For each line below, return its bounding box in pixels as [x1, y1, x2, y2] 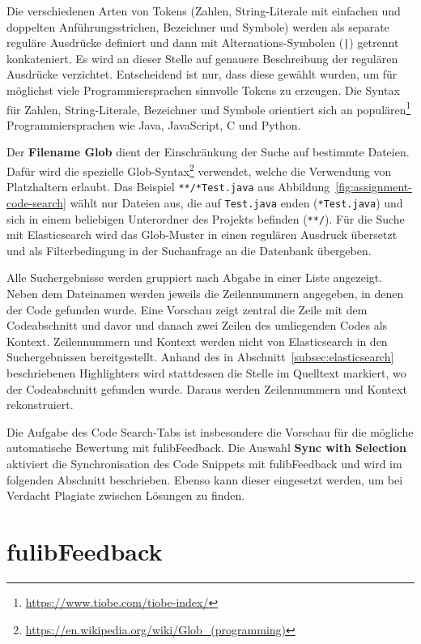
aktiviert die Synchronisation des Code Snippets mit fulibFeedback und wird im [6, 455, 402, 471]
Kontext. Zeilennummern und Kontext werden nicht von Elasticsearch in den [6, 332, 388, 349]
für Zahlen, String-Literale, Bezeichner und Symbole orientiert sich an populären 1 [6, 98, 411, 117]
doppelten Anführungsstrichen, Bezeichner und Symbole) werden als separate [6, 18, 389, 35]
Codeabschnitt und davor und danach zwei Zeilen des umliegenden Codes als [6, 317, 388, 334]
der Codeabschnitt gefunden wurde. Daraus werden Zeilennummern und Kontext [6, 380, 407, 397]
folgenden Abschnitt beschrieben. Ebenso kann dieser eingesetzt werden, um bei [6, 471, 403, 488]
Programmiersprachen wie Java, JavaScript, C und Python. [6, 116, 301, 133]
